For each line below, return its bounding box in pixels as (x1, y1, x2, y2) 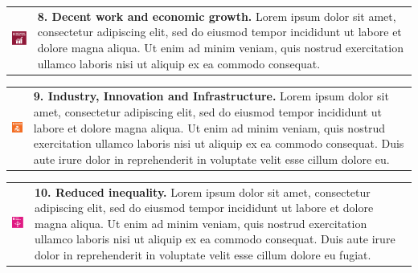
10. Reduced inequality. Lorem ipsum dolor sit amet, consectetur (34, 183, 371, 200)
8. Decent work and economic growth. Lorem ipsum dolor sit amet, (37, 7, 396, 24)
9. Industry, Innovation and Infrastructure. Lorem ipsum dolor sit (33, 88, 389, 104)
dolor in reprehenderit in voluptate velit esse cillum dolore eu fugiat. (34, 246, 371, 263)
